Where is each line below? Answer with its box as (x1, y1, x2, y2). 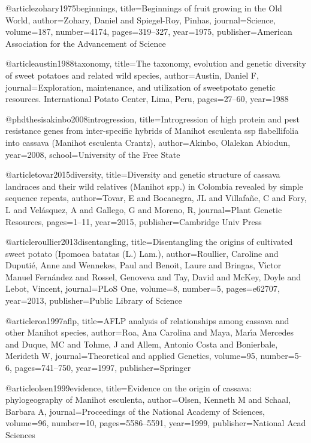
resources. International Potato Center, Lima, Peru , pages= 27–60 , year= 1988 (5, 92, 289, 105)
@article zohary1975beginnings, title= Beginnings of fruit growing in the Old (5, 2, 282, 14)
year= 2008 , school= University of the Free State (5, 148, 180, 160)
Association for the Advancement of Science (5, 37, 166, 49)
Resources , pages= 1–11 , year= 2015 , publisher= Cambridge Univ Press (5, 215, 262, 228)
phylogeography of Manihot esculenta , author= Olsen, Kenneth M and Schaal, (5, 393, 291, 406)
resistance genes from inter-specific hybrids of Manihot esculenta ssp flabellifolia (5, 124, 299, 137)
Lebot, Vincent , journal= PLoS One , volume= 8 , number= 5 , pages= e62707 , (5, 282, 280, 295)
